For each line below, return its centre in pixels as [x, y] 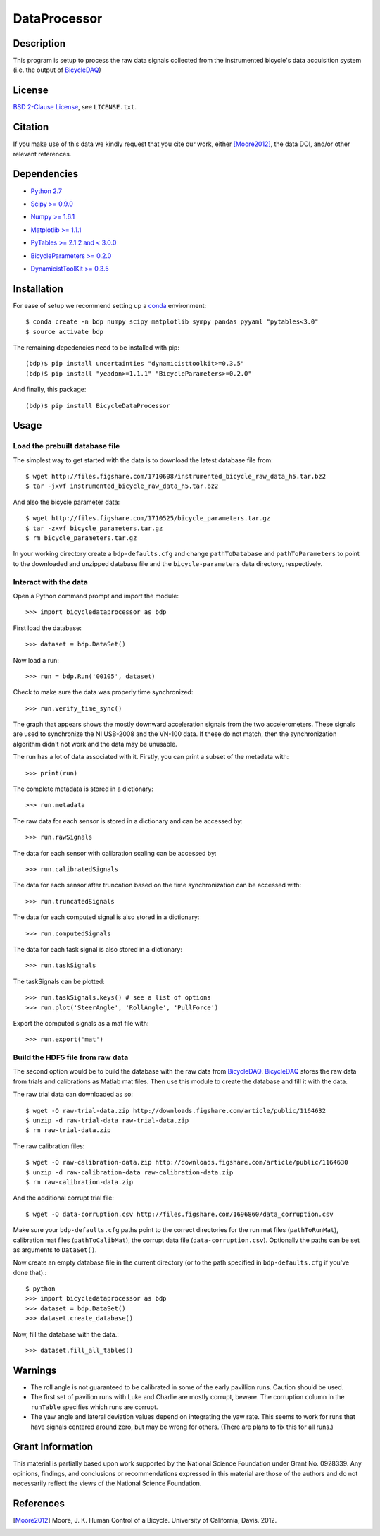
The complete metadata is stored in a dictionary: [83, 789]
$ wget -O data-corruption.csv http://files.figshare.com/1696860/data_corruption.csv [179, 1214]
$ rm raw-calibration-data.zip [80, 1182]
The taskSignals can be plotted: [59, 981]
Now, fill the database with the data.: [66, 1334]
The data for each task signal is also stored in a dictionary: [98, 949]
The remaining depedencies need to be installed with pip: [96, 347]
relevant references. [42, 154]
